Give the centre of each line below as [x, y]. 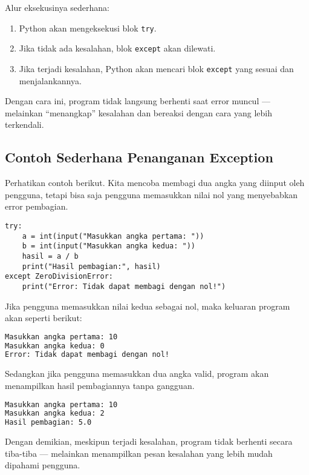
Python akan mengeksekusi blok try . [88, 28]
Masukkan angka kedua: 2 [55, 414]
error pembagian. [37, 206]
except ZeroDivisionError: [59, 277]
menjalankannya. [50, 80]
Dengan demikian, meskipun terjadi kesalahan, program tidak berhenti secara [149, 441]
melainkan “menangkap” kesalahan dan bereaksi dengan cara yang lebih [139, 112]
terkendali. [24, 125]
